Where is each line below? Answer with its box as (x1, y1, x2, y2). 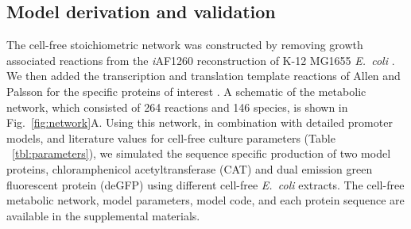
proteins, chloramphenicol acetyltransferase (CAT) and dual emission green (6, 160, 373, 177)
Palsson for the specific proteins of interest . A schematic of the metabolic (6, 82, 366, 99)
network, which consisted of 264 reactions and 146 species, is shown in (6, 98, 348, 115)
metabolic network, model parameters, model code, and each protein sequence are (6, 192, 405, 208)
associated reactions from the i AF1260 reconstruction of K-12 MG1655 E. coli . (6, 52, 395, 68)
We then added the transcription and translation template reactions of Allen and (6, 67, 401, 84)
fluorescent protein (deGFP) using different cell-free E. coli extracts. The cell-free (6, 176, 405, 193)
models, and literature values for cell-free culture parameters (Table (6, 129, 335, 146)
